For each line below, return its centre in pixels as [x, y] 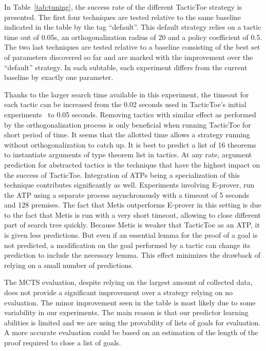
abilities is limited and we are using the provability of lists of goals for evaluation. [132, 322]
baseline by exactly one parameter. [59, 77]
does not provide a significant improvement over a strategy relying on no [118, 292]
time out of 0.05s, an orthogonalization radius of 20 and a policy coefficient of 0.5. [133, 37]
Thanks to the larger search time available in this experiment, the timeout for [127, 94]
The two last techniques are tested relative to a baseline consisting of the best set [132, 47]
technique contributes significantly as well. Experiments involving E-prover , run [129, 185]
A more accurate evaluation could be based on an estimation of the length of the [131, 332]
